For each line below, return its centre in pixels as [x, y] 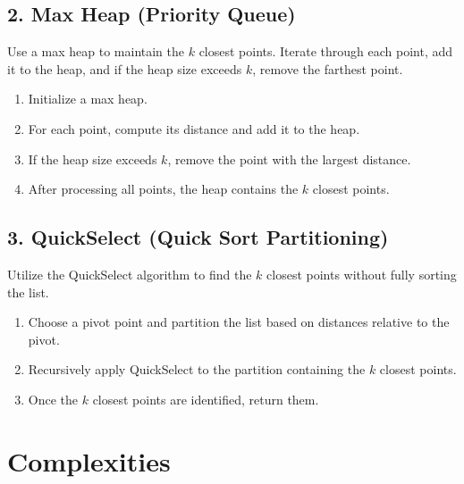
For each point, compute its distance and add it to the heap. [194, 128]
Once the [53, 399]
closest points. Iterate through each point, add [326, 51]
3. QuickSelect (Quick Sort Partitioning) [198, 237]
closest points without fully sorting [362, 274]
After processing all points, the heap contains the [163, 189]
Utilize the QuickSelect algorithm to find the [130, 274]
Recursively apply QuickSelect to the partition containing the [197, 369]
